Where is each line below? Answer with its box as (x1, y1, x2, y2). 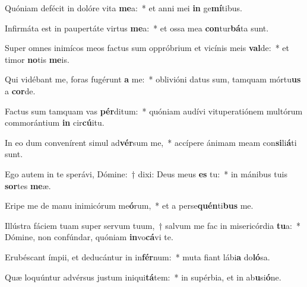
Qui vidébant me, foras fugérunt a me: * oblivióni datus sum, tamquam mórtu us (5, 73, 301, 85)
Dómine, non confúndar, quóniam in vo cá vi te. (5, 231, 173, 243)
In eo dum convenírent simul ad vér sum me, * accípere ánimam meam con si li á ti (5, 136, 297, 148)
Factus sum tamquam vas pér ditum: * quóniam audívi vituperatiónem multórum (5, 104, 303, 117)
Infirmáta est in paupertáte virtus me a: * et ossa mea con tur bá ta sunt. (5, 21, 269, 34)
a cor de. (5, 84, 36, 97)
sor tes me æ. (5, 179, 51, 192)
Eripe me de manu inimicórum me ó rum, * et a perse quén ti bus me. (5, 199, 254, 212)
